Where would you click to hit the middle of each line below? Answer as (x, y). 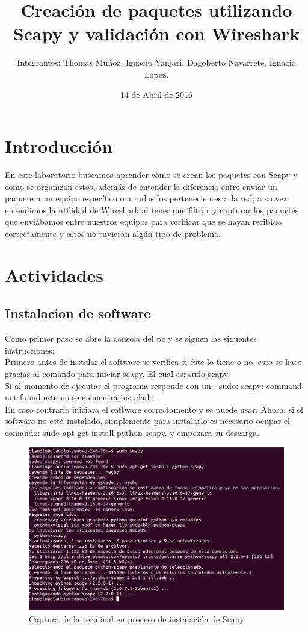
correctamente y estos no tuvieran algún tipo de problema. (113, 233)
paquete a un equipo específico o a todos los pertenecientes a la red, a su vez (146, 198)
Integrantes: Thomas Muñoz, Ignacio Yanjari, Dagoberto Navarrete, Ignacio (156, 62)
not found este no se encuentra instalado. (81, 397)
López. (156, 74)
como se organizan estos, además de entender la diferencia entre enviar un (141, 186)
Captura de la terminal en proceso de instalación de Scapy (137, 618)
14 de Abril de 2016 (156, 94)
